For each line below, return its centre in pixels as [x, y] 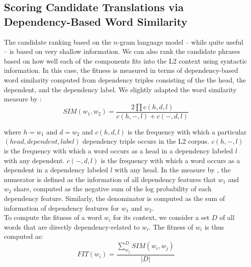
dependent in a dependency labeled [56, 170]
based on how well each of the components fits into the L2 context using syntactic [125, 60]
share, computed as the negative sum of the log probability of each [113, 189]
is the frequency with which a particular [187, 131]
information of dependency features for [62, 208]
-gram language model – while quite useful [180, 42]
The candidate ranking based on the [58, 42]
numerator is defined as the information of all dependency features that [110, 179]
